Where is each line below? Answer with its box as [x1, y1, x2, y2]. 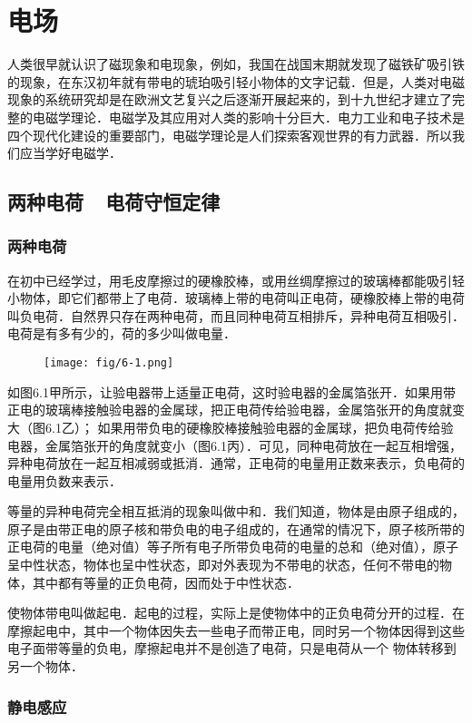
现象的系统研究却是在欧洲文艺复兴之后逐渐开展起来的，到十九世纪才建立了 [7, 90, 452, 109]
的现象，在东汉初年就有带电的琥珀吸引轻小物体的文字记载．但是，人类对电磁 [7, 72, 465, 91]
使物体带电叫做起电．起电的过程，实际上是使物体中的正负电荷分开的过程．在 [7, 603, 465, 622]
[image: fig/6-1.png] [44, 357, 174, 370]
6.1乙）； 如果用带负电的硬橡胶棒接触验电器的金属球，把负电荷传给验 [44, 417, 454, 436]
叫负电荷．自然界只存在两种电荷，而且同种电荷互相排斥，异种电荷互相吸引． [7, 306, 465, 325]
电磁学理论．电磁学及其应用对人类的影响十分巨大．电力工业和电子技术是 [32, 107, 465, 126]
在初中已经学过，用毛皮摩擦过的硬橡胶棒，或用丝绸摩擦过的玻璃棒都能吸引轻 [7, 270, 465, 289]
